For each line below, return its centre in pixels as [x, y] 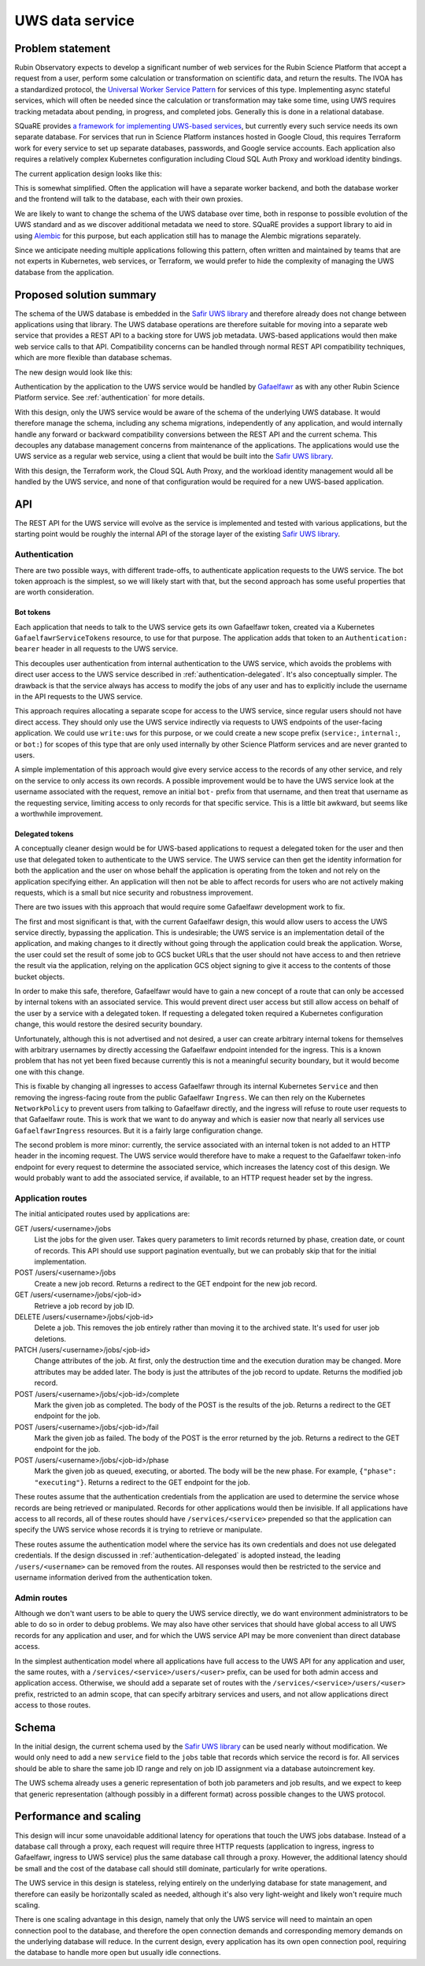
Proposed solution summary [85, 294]
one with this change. [50, 1071]
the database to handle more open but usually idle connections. [118, 1953]
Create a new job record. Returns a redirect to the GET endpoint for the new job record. [176, 1283]
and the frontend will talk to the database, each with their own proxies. [129, 199]
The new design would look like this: [74, 372]
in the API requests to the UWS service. [79, 697]
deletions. [50, 1339]
